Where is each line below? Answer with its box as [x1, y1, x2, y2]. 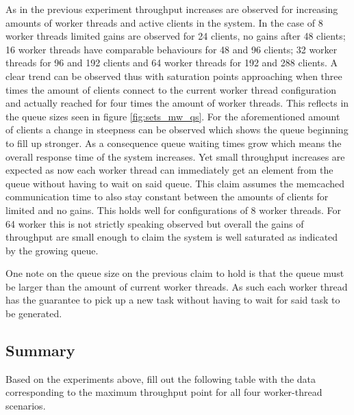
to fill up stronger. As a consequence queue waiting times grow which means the [5, 135, 342, 150]
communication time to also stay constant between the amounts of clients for [5, 189, 329, 204]
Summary [5, 340, 75, 361]
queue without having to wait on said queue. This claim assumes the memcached [5, 176, 344, 190]
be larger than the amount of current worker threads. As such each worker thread [5, 279, 348, 293]
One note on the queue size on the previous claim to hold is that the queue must [5, 266, 344, 280]
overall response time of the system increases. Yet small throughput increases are [5, 149, 345, 163]
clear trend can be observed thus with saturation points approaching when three [5, 68, 342, 83]
